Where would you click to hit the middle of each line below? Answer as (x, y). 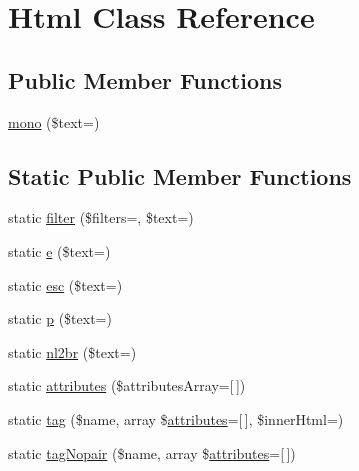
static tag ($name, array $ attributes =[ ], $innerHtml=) (176, 418)
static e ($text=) (59, 250)
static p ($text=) (60, 318)
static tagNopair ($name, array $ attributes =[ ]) (152, 452)
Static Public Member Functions (180, 175)
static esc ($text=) (65, 284)
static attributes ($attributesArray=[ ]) (127, 385)
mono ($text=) (54, 121)
